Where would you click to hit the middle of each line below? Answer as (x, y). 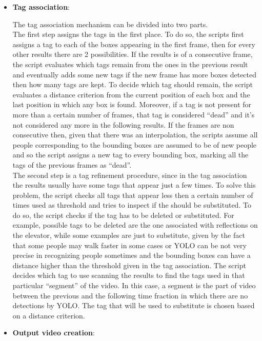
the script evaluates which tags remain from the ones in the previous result (130, 64)
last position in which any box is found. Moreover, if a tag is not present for (132, 104)
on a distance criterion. (49, 315)
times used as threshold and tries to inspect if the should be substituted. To (132, 205)
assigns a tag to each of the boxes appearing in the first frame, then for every (134, 44)
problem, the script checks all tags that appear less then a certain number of (133, 195)
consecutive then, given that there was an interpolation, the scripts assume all (135, 135)
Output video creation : (54, 333)
